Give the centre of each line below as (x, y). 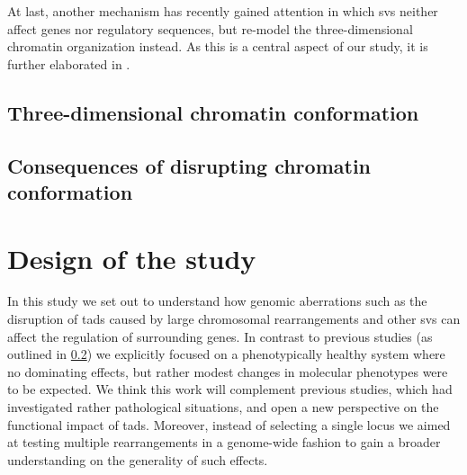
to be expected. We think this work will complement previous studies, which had (230, 389)
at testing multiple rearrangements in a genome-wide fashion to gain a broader (224, 442)
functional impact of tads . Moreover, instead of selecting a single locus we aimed (229, 424)
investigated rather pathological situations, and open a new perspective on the (223, 407)
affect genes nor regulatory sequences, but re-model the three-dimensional (210, 28)
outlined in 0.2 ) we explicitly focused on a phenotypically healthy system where (226, 354)
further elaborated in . (69, 63)
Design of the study (132, 258)
